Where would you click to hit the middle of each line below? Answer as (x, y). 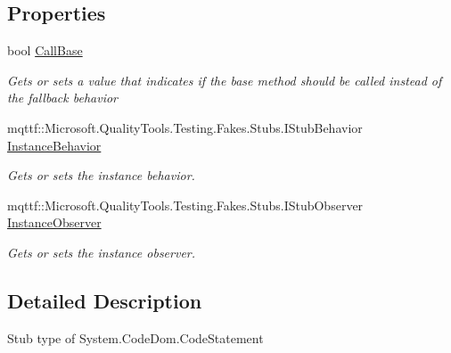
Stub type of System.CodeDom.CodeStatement (135, 337)
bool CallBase (45, 50)
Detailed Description (105, 300)
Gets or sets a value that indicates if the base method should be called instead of (225, 80)
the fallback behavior (62, 98)
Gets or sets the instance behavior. (101, 175)
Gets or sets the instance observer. (102, 252)
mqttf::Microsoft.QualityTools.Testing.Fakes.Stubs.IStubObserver (185, 205)
